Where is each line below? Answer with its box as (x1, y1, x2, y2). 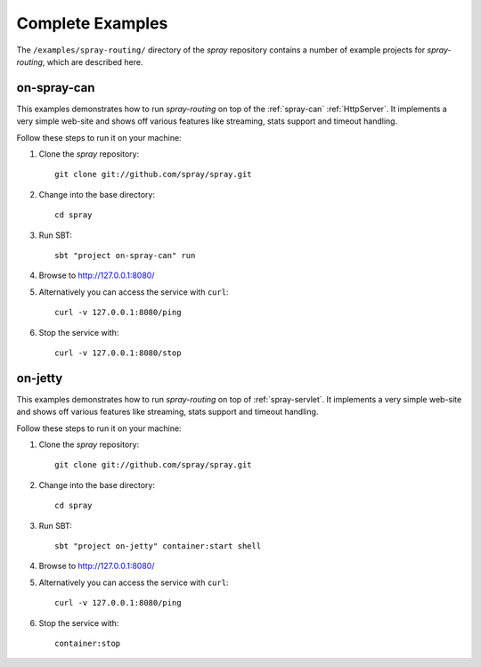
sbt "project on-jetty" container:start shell (54, 541, 262, 551)
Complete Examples (16, 13, 168, 33)
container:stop (54, 638, 121, 648)
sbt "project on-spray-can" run (54, 250, 196, 260)
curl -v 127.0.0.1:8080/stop (54, 347, 182, 358)
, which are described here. (42, 56, 143, 67)
